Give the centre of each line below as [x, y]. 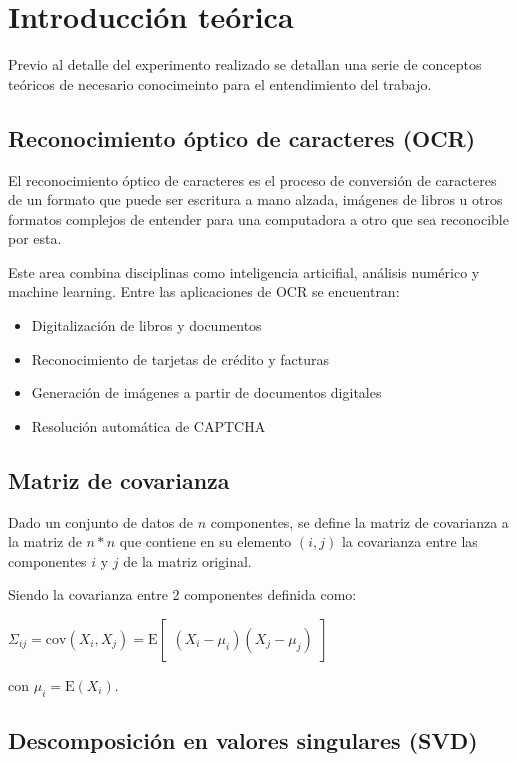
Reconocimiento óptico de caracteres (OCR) [242, 137]
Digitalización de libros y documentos [146, 325]
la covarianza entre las [409, 541]
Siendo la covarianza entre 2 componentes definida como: [182, 594]
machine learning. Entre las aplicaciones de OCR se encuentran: [204, 291]
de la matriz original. [187, 560]
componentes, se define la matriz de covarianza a [359, 521]
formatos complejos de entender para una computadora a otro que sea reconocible [258, 218]
